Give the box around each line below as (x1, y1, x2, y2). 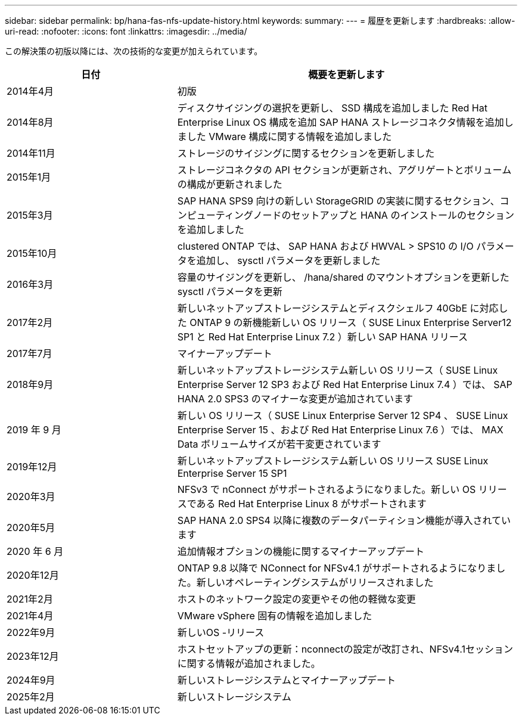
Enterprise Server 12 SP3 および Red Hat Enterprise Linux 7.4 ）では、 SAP (177, 378, 512, 390)
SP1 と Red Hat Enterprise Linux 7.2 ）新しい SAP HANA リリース (177, 331, 468, 343)
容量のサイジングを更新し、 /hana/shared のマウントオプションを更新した (177, 271, 509, 283)
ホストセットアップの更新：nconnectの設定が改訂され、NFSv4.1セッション (177, 643, 513, 655)
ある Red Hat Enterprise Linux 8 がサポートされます (196, 498, 427, 510)
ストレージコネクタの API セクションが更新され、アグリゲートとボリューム (177, 164, 512, 176)
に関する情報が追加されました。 (177, 657, 321, 669)
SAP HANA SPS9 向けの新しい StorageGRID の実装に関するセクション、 (177, 195, 500, 207)
